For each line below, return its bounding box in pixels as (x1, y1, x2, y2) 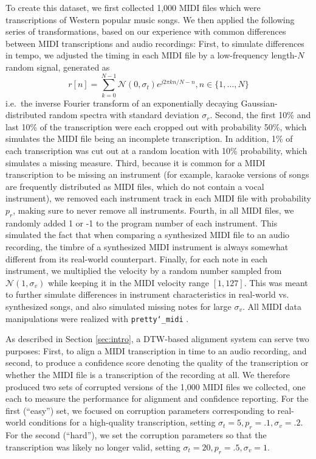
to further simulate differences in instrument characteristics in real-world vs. (5, 288, 289, 301)
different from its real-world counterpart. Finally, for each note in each (5, 252, 268, 265)
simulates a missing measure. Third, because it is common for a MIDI (5, 156, 266, 169)
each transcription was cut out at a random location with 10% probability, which (5, 144, 307, 157)
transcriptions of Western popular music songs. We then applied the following (5, 13, 295, 26)
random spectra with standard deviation (49, 108, 199, 121)
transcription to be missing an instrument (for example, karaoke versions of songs (5, 168, 309, 181)
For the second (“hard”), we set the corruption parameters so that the (5, 429, 267, 441)
